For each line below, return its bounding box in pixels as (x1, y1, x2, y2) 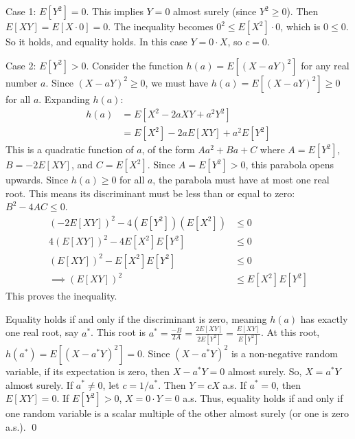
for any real (301, 58, 350, 72)
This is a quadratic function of (5, 142, 134, 157)
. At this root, (260, 325, 320, 339)
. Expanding (38, 91, 90, 106)
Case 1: (5, 4, 36, 18)
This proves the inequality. (5, 289, 117, 303)
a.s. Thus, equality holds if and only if (183, 391, 343, 405)
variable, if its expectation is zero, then (5, 363, 170, 378)
